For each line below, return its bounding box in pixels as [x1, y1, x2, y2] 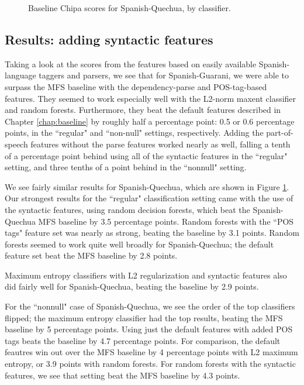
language [5, 69, 36, 81]
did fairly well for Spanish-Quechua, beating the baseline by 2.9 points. [5, 280, 259, 293]
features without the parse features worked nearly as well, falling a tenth [30, 137, 291, 150]
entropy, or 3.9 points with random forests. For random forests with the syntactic [5, 357, 296, 370]
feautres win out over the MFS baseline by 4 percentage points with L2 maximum [5, 346, 298, 358]
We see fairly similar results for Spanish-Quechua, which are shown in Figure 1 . [5, 180, 289, 192]
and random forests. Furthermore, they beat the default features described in [5, 104, 281, 116]
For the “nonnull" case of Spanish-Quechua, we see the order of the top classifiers [5, 300, 295, 312]
